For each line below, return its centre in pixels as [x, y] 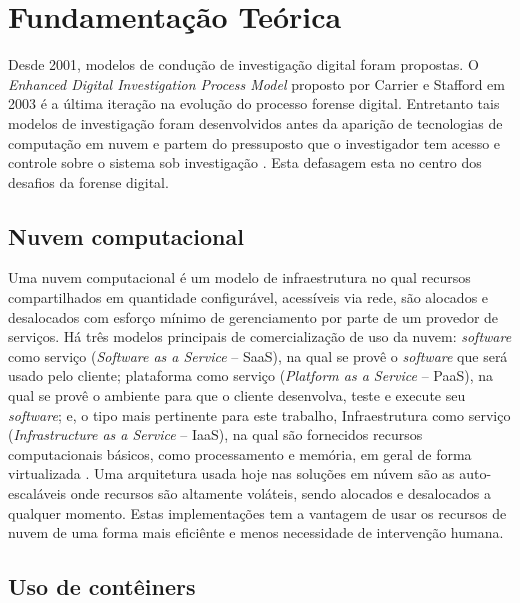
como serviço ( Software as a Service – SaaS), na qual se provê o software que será [258, 355]
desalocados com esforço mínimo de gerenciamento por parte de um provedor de [253, 316]
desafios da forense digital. [88, 181]
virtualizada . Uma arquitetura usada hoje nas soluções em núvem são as [231, 473]
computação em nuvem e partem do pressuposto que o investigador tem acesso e [254, 142]
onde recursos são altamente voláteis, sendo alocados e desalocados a [280, 493]
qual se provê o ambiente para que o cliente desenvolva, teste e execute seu [237, 395]
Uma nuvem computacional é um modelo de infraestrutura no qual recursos [239, 277]
